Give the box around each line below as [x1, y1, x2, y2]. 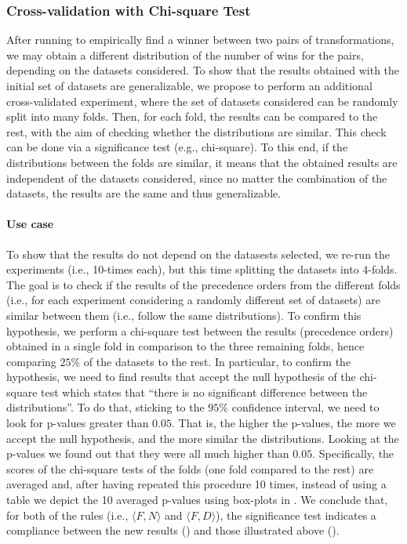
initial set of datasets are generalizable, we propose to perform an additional [6, 78, 372, 93]
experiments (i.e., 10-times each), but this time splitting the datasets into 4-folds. [6, 261, 398, 277]
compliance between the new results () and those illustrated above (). [6, 522, 340, 539]
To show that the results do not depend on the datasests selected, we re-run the [6, 245, 391, 262]
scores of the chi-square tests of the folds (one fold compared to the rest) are [6, 460, 374, 477]
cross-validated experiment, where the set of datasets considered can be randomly [6, 92, 398, 109]
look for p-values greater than [6, 415, 149, 431]
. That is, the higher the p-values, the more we [172, 415, 396, 431]
